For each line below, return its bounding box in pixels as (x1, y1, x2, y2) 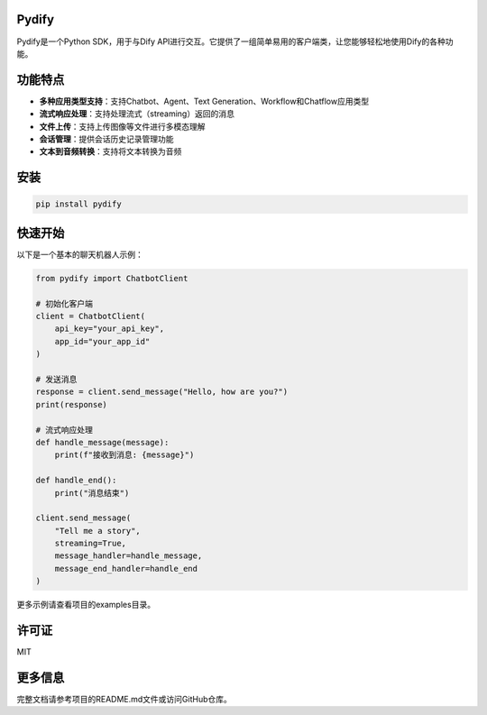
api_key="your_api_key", (54, 324, 165, 334)
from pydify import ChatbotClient (35, 273, 188, 283)
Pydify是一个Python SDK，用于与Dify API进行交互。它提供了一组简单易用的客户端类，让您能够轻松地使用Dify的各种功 (16, 36, 454, 47)
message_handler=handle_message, (54, 551, 203, 561)
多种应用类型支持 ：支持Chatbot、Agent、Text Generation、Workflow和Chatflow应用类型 (39, 96, 370, 106)
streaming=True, (54, 538, 126, 549)
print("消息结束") (54, 488, 130, 498)
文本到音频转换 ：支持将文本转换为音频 (39, 146, 182, 157)
